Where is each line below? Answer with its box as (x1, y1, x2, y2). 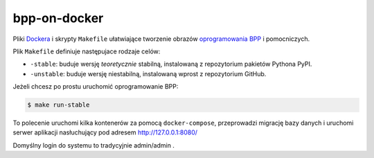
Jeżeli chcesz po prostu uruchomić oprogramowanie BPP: (12, 82, 179, 91)
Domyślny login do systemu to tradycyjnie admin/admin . (12, 141, 175, 149)
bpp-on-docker (12, 10, 104, 26)
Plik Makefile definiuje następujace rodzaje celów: (12, 47, 161, 55)
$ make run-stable (27, 101, 90, 109)
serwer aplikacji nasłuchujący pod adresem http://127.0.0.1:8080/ (12, 128, 197, 137)
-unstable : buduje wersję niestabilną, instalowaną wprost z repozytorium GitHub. (30, 69, 267, 78)
